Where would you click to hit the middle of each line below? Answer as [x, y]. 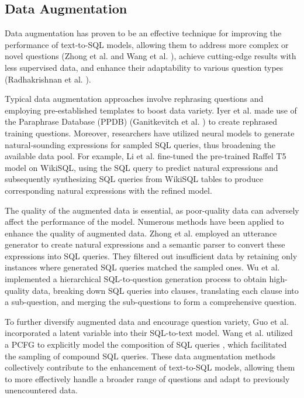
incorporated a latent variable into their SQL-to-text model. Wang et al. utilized [149, 333]
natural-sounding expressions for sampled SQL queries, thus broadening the [140, 144]
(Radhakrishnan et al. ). [48, 79]
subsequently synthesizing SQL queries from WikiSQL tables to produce [134, 179]
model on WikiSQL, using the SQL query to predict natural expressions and [141, 167]
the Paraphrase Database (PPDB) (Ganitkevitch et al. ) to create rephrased [141, 121]
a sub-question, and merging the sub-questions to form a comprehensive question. [151, 302]
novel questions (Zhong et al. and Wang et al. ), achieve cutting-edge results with [151, 56]
